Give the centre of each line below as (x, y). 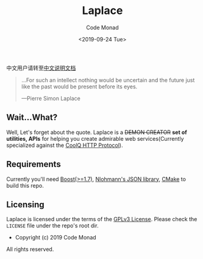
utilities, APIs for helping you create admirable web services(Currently (95, 138)
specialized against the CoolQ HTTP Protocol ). (65, 145)
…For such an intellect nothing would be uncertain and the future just (108, 80)
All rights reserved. (30, 249)
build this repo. (25, 185)
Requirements (34, 164)
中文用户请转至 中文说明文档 (41, 68)
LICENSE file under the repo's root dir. (52, 225)
